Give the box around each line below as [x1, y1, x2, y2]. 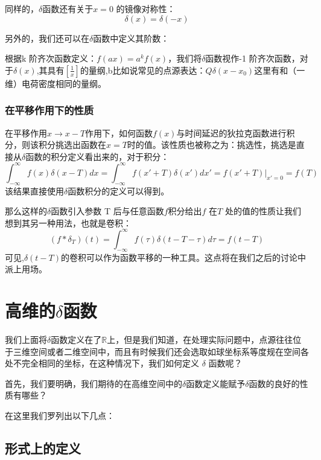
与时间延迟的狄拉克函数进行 [176, 126, 287, 139]
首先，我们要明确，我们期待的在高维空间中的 [5, 377, 182, 389]
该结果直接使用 [5, 184, 64, 197]
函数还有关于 [42, 2, 94, 14]
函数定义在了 [51, 333, 102, 346]
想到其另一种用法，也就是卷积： [5, 216, 132, 229]
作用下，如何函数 [85, 126, 153, 139]
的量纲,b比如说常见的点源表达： [80, 63, 206, 76]
